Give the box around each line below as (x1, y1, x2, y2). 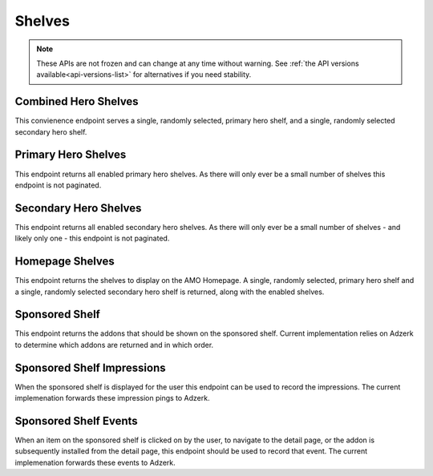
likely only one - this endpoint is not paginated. (14, 233, 170, 244)
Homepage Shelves (14, 255, 115, 268)
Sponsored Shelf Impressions (14, 361, 166, 374)
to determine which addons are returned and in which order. (14, 340, 214, 349)
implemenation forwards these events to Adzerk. (14, 458, 176, 467)
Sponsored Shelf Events (14, 413, 138, 428)
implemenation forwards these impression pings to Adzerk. (14, 393, 210, 403)
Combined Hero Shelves (14, 95, 140, 108)
